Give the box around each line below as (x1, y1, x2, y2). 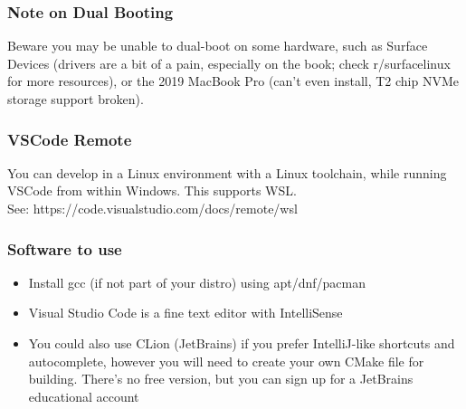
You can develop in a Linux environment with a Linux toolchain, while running (7, 163, 447, 182)
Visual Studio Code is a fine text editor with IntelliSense (28, 303, 343, 322)
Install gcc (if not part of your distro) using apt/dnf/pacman (28, 272, 366, 291)
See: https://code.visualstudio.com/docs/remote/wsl (7, 199, 298, 217)
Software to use (7, 237, 122, 260)
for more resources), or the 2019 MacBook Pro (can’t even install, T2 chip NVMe (7, 71, 459, 90)
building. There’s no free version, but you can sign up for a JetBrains (28, 369, 414, 388)
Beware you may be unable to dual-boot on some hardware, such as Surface (7, 36, 428, 55)
